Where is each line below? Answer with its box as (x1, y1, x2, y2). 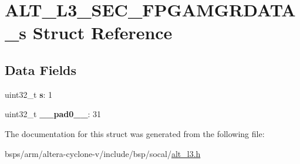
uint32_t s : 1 (5, 88, 53, 100)
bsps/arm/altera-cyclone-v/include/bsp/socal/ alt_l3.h (5, 147, 201, 159)
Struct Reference (32, 20, 173, 45)
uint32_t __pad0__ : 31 (5, 108, 102, 120)
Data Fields (5, 60, 77, 78)
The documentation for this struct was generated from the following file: (5, 127, 265, 139)
